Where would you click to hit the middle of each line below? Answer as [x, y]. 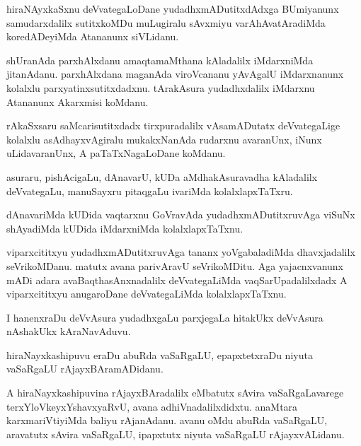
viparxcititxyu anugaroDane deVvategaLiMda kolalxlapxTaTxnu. [147, 294]
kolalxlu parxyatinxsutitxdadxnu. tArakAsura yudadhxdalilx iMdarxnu [161, 87]
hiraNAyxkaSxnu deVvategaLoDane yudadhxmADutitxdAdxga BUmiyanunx [173, 8]
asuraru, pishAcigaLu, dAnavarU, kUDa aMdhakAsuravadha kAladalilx [162, 176]
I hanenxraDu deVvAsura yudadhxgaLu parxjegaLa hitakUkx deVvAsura [165, 317]
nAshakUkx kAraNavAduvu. [69, 331]
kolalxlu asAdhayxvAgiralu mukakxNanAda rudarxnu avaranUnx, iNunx [164, 139]
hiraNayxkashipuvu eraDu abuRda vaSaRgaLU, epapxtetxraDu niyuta [160, 354]
